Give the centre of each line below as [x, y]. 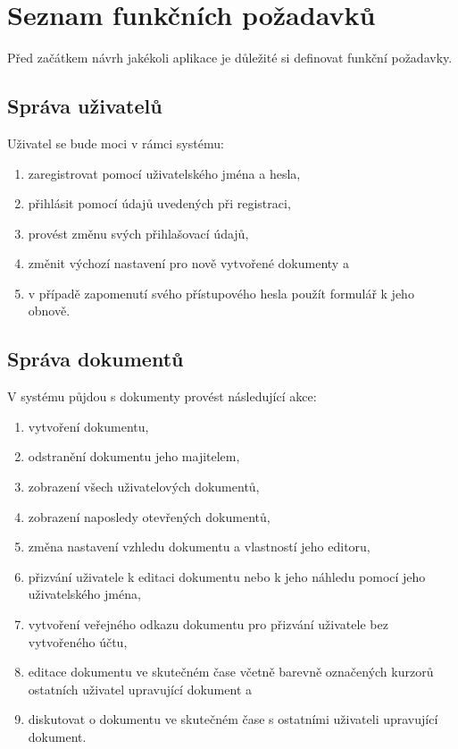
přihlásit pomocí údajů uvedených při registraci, [159, 203]
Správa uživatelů [85, 106]
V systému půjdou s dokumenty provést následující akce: [162, 396]
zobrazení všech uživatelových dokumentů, [144, 487]
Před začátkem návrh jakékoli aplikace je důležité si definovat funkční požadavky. [230, 58]
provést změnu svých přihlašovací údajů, [138, 233]
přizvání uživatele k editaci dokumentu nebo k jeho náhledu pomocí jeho [227, 576]
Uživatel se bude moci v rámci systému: [116, 143]
